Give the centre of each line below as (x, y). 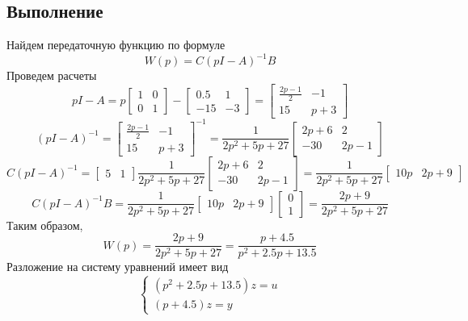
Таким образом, (45, 225)
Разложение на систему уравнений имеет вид (118, 267)
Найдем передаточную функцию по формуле (116, 45)
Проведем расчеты (52, 75)
